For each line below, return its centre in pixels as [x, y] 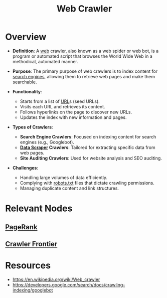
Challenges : [25, 168]
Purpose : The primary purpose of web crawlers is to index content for [85, 71]
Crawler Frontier [31, 244]
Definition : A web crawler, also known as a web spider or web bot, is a [86, 51]
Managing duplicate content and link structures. [69, 188]
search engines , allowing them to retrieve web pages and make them [84, 76]
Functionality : [27, 91]
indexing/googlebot [33, 290]
